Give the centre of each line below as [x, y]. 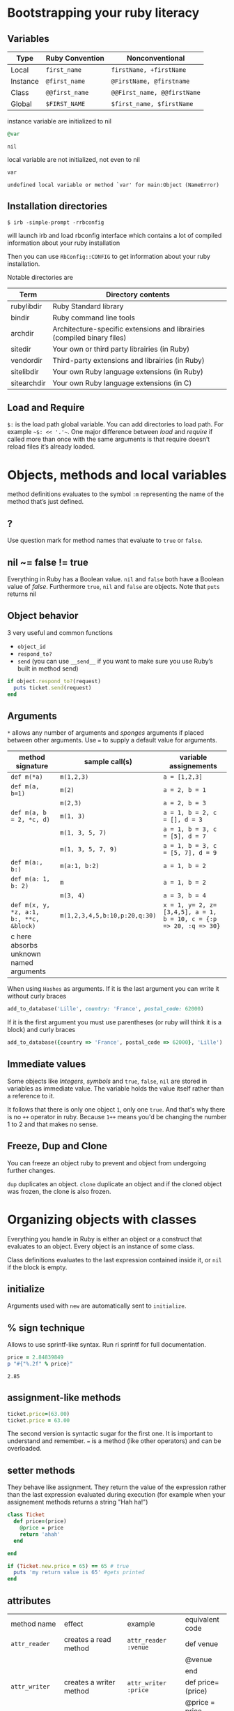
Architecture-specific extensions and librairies [128, 329]
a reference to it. [31, 1096]
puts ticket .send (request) [53, 688]
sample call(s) [108, 762]
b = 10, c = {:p [190, 919]
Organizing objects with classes [102, 1219]
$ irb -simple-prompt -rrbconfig [56, 222]
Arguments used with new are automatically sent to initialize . [97, 1306]
